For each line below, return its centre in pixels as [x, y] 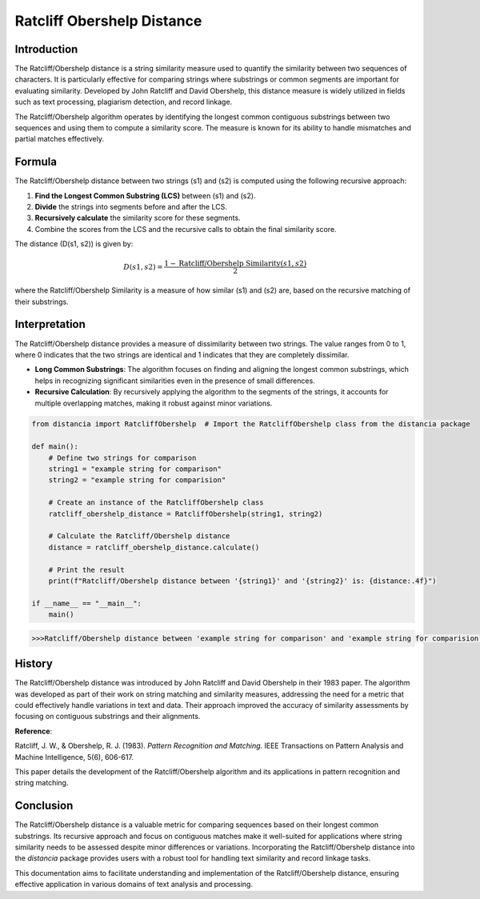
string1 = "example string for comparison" [135, 469]
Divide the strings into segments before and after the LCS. [131, 207]
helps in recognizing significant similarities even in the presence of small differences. [175, 381]
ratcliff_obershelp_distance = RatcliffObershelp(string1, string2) [186, 513]
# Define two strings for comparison [122, 457]
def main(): [55, 447]
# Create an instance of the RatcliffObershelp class [156, 503]
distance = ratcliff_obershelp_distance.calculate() [154, 547]
